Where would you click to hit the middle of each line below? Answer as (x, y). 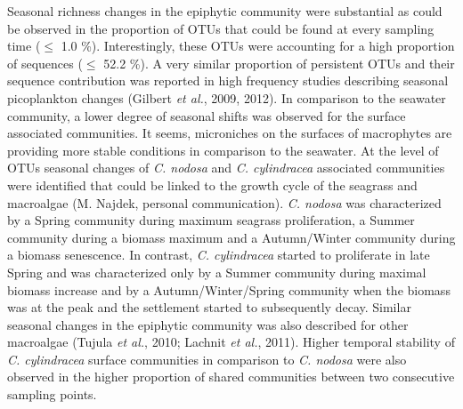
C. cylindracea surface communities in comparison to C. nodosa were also (207, 359)
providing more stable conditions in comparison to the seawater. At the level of (223, 150)
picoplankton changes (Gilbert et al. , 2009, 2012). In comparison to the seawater (227, 97)
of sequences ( (45, 63)
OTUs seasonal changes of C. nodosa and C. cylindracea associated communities (226, 168)
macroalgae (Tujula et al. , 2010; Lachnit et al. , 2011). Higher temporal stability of (231, 342)
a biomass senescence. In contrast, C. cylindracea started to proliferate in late (219, 255)
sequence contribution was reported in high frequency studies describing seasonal (228, 80)
